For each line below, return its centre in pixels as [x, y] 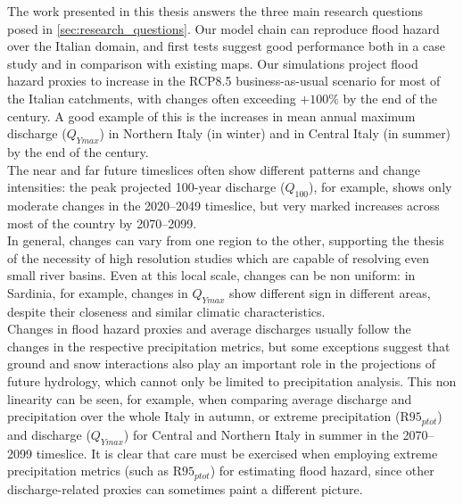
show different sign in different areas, [330, 292]
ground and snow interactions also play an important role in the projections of [222, 364]
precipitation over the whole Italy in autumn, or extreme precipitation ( [204, 416]
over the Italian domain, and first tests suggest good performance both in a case [226, 46]
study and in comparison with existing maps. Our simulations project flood [213, 63]
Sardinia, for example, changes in [98, 292]
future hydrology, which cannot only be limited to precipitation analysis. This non [232, 381]
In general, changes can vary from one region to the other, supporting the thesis [226, 240]
